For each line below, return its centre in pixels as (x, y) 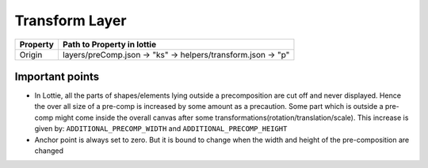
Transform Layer (71, 21)
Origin (31, 54)
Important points (57, 76)
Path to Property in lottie (109, 44)
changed (49, 151)
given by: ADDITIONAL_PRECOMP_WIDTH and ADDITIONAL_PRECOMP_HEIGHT (161, 129)
